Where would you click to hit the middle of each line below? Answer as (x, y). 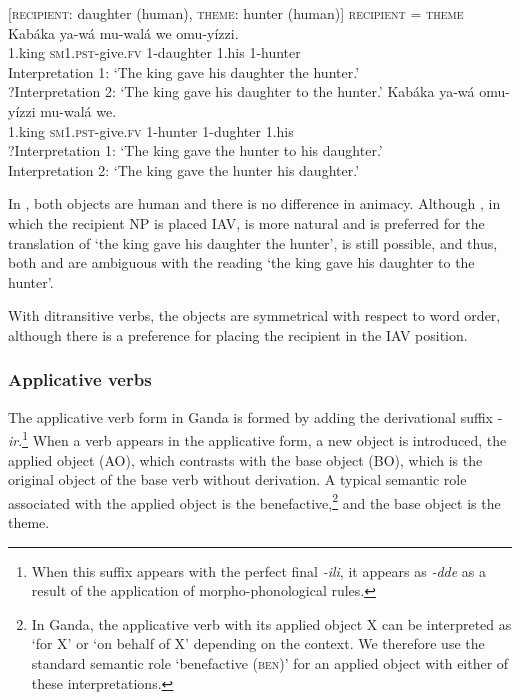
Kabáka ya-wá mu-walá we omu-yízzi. (123, 32)
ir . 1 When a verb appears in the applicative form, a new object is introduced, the (257, 438)
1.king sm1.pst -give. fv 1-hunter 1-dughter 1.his (151, 130)
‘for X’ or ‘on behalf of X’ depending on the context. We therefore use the (258, 643)
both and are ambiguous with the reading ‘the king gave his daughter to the (241, 262)
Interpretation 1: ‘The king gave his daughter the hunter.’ (184, 71)
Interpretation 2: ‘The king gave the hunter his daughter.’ (184, 169)
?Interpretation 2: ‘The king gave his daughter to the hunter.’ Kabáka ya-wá (241, 91)
